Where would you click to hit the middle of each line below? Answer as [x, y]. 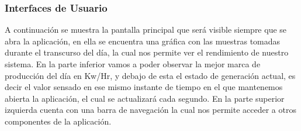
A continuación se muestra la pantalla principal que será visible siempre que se [146, 30]
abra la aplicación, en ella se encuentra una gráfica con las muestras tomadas [143, 41]
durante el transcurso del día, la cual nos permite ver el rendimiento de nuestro [147, 52]
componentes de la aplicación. [58, 121]
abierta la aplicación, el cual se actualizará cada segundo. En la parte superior [145, 98]
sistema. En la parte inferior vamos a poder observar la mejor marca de [133, 64]
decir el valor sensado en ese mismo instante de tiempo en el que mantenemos [144, 87]
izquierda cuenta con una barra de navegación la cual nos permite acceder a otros [150, 110]
